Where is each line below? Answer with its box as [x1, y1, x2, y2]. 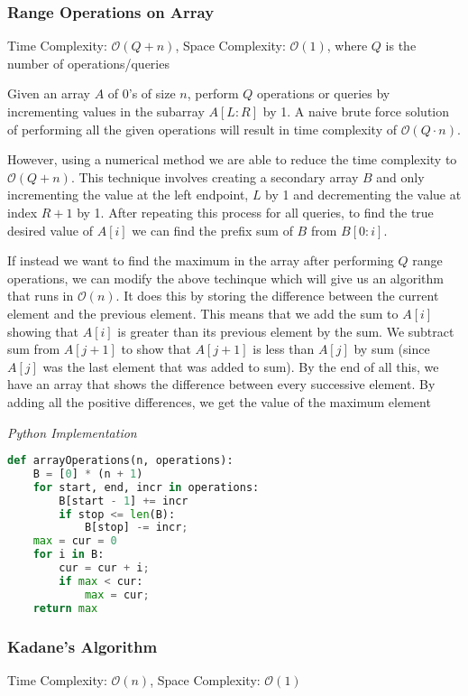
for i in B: [32, 548, 105, 561]
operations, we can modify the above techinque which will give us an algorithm [7, 268, 445, 287]
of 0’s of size [107, 84, 176, 103]
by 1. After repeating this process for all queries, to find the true [77, 202, 434, 221]
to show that [121, 339, 191, 358]
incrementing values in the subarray [7, 102, 205, 120]
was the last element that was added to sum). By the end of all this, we [42, 357, 439, 376]
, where [326, 36, 368, 55]
